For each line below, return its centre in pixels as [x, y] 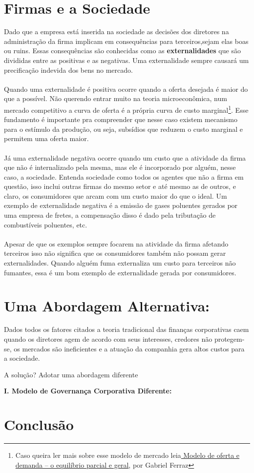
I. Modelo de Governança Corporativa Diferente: [88, 391]
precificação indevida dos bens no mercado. [68, 70]
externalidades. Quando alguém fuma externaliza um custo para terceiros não [120, 263]
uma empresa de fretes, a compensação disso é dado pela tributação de [110, 215]
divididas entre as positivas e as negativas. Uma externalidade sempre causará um [127, 60]
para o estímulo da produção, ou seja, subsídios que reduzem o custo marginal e [124, 129]
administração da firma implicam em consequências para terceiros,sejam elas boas [126, 41]
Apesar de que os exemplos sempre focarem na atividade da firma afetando [116, 243]
